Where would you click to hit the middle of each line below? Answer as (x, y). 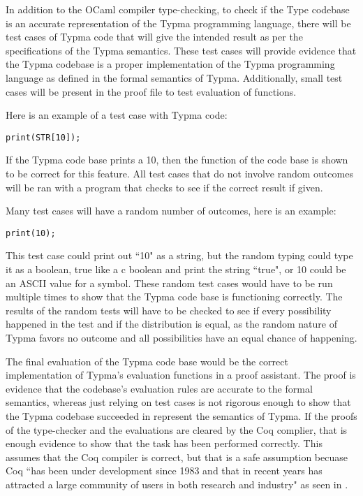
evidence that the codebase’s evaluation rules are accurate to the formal (159, 388)
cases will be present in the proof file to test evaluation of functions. (151, 91)
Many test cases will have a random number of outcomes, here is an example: (171, 211)
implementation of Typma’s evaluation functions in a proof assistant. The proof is (181, 375)
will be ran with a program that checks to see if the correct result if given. (164, 187)
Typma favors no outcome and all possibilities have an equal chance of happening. (181, 337)
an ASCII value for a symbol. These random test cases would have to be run (169, 283)
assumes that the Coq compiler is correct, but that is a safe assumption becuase (177, 457)
